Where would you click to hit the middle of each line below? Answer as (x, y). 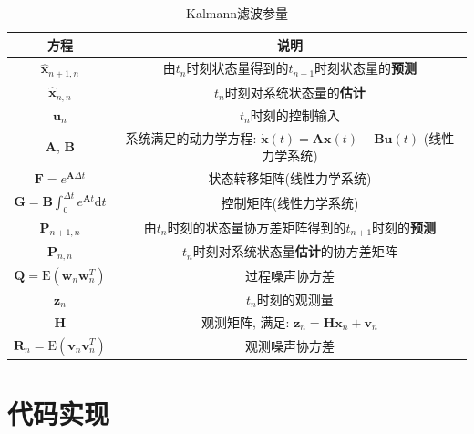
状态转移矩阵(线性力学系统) (290, 178)
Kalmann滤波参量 (237, 13)
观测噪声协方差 (289, 345)
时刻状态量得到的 (237, 68)
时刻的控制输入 (295, 114)
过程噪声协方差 (289, 275)
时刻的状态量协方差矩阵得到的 (257, 227)
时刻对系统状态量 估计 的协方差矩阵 (295, 251)
